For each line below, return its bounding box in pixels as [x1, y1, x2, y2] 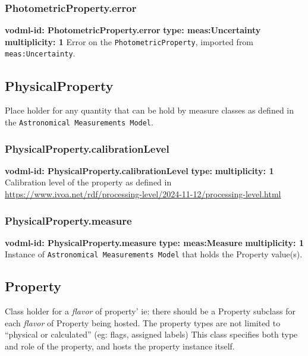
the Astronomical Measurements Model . [5, 115, 153, 128]
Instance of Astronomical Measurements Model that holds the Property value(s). [5, 248, 303, 260]
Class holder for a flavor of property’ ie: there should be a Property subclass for [5, 305, 296, 317]
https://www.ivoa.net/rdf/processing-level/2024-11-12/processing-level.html [5, 187, 281, 200]
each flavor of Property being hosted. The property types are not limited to [5, 316, 281, 329]
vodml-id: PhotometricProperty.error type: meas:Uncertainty [5, 24, 261, 36]
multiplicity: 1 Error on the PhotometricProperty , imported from [5, 35, 254, 48]
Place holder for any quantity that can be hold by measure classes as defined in [5, 104, 294, 116]
